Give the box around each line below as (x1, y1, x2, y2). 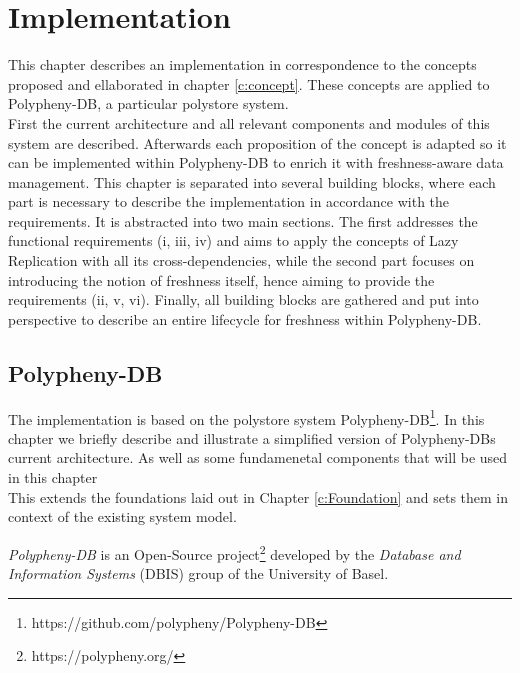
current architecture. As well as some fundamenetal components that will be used (8, 447, 508, 468)
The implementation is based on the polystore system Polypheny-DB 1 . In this (8, 405, 485, 429)
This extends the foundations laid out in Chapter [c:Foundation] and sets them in (8, 486, 509, 507)
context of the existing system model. (8, 506, 237, 527)
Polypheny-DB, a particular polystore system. (8, 93, 289, 114)
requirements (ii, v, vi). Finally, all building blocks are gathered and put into (8, 289, 479, 310)
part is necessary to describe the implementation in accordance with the (8, 191, 450, 212)
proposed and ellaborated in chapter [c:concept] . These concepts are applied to (8, 73, 490, 94)
